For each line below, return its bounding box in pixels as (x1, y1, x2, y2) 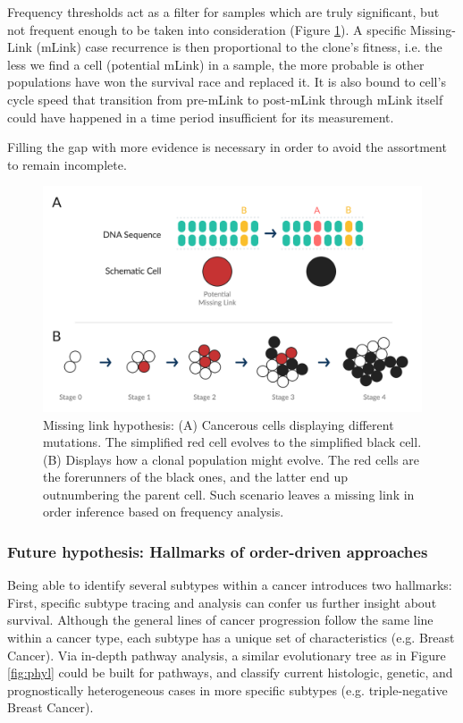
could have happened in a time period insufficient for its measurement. (7, 107, 394, 126)
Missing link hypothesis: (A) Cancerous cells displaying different (43, 415, 394, 433)
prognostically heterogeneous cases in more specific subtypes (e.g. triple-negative (7, 680, 448, 699)
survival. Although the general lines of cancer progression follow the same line (7, 610, 434, 629)
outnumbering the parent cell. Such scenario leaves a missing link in (43, 484, 415, 503)
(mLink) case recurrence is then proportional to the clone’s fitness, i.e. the (36, 38, 442, 56)
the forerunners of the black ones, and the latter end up (43, 467, 348, 486)
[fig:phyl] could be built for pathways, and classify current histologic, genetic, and (7, 663, 453, 682)
